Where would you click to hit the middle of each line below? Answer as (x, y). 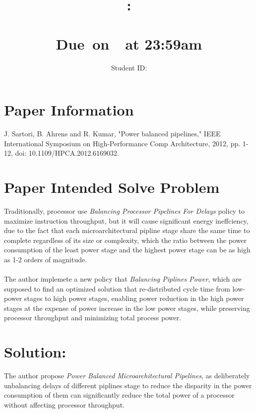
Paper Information (69, 110)
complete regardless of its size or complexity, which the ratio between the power (125, 240)
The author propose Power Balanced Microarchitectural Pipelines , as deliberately (127, 376)
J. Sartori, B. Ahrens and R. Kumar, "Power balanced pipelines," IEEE (112, 134)
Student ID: (129, 67)
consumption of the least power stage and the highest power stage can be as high (127, 250)
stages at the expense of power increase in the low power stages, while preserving (127, 308)
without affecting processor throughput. (64, 404)
